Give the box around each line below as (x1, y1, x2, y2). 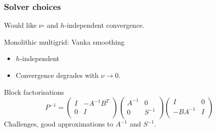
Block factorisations (4, 86, 64, 97)
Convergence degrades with (15, 70, 99, 80)
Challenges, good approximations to (4, 119, 113, 129)
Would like (4, 20, 37, 30)
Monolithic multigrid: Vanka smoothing (4, 36, 125, 47)
